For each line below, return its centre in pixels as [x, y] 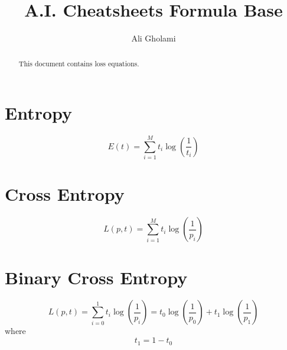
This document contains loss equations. [79, 63]
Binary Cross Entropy [96, 277]
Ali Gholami [154, 38]
